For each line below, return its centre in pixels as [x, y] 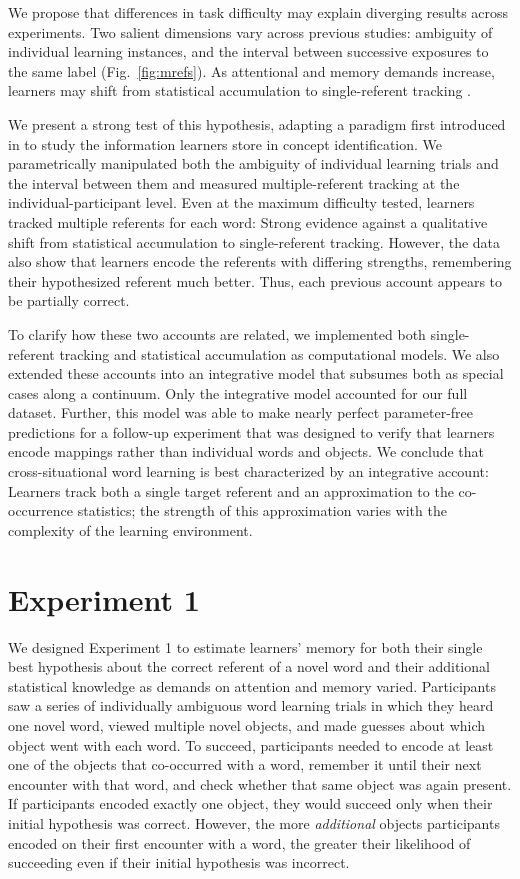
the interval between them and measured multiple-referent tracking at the [234, 182]
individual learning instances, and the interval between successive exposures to [248, 51]
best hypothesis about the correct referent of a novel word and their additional [249, 666]
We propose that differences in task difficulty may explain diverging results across [258, 12]
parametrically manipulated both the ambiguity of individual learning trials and [253, 163]
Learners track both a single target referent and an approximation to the [231, 490]
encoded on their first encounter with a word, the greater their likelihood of [239, 842]
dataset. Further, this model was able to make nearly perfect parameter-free [241, 412]
